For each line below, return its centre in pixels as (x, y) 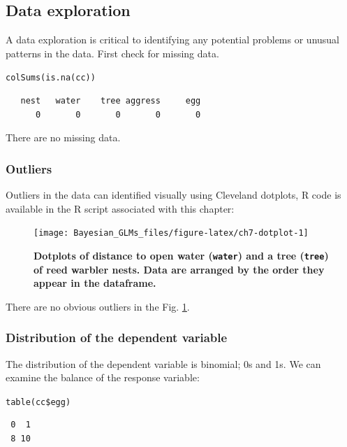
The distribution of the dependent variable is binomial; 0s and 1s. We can (163, 363)
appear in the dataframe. (95, 283)
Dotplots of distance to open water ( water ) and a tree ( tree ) (181, 255)
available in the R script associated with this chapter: (120, 208)
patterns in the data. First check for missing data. (112, 53)
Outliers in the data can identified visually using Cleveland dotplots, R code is (173, 195)
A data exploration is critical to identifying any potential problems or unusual (173, 40)
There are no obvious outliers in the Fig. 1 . (98, 306)
